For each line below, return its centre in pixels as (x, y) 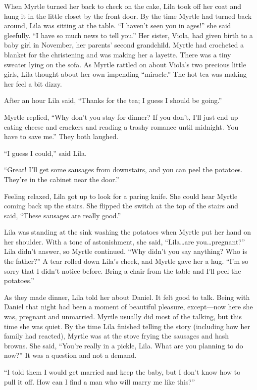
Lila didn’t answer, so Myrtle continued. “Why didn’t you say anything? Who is (126, 251)
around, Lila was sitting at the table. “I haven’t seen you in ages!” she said (118, 25)
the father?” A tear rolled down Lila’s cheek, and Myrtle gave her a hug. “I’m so (126, 261)
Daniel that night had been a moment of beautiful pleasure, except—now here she (128, 307)
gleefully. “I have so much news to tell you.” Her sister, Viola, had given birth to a (128, 35)
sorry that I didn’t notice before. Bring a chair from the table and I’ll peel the (123, 270)
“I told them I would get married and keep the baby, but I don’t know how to (122, 372)
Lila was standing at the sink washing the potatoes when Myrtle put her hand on (128, 232)
